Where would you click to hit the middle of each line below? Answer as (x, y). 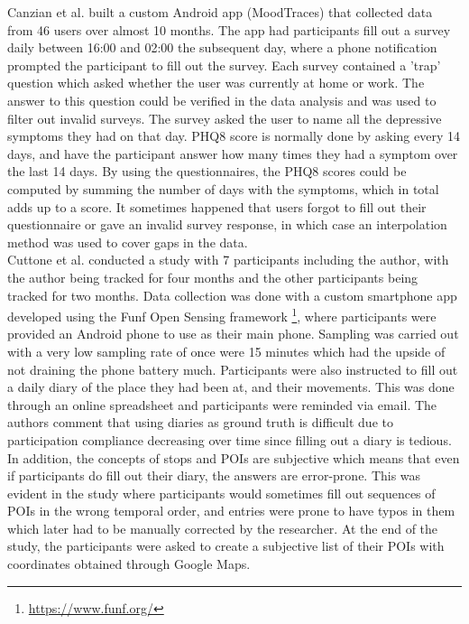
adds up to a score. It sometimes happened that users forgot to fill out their (217, 206)
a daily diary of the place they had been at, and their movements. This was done (231, 387)
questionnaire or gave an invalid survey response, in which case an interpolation (227, 224)
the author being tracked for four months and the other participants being (213, 277)
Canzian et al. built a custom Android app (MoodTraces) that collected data (220, 12)
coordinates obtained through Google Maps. (129, 564)
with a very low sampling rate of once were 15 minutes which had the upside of (226, 351)
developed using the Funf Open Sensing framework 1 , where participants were (222, 315)
